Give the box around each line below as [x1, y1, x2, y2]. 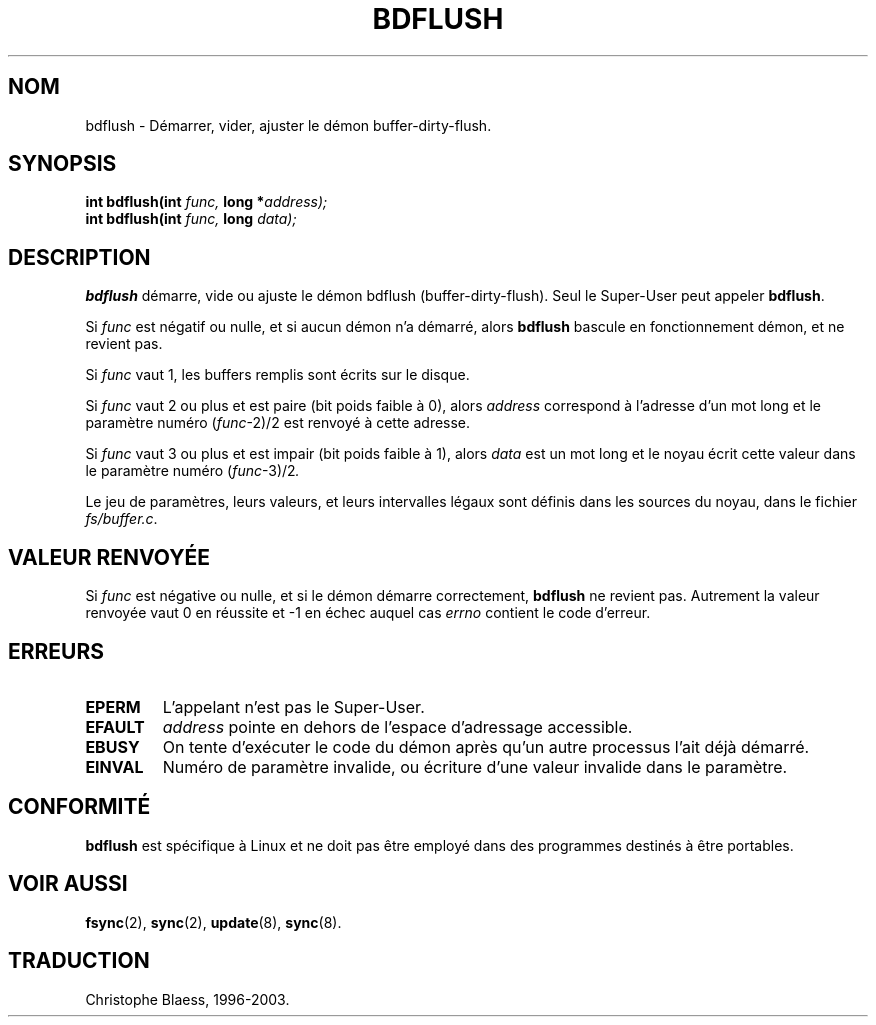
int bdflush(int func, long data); [85, 210, 297, 228]
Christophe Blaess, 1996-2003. [85, 990, 290, 1008]
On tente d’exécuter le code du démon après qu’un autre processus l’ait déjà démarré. [162, 736, 810, 757]
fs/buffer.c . [85, 510, 158, 528]
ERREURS [8, 638, 105, 664]
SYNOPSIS [8, 151, 117, 177]
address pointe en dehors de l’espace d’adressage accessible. [162, 716, 633, 737]
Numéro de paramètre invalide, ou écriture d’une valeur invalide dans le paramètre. [162, 756, 788, 777]
